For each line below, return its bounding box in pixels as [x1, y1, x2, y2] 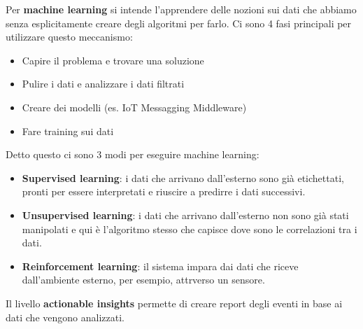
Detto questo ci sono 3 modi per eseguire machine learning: [6, 147, 259, 162]
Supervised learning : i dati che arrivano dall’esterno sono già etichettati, [22, 170, 344, 185]
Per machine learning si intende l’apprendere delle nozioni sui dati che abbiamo [6, 2, 357, 16]
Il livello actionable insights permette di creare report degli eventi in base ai [6, 295, 343, 310]
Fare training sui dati [22, 123, 114, 138]
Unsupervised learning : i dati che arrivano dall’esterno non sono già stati [22, 207, 349, 222]
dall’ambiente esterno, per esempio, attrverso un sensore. [22, 272, 265, 287]
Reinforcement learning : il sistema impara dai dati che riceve [22, 258, 299, 273]
